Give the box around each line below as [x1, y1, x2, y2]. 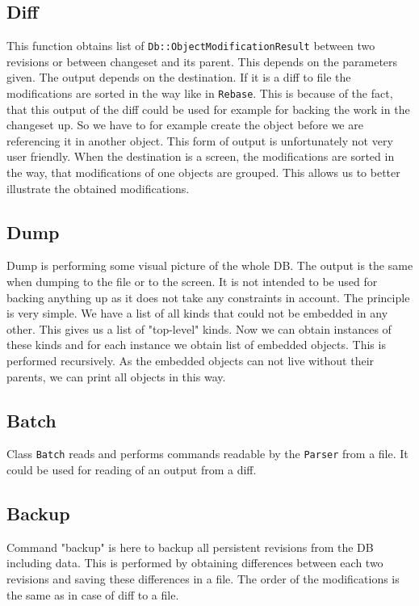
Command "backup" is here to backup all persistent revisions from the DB [6, 538, 374, 555]
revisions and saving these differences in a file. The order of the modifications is [6, 570, 400, 587]
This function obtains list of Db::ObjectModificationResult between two [6, 37, 375, 54]
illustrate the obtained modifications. [6, 179, 190, 196]
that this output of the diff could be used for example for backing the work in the [6, 100, 410, 117]
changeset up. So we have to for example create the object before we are [6, 116, 363, 133]
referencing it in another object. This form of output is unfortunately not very [6, 132, 393, 149]
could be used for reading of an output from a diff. [6, 461, 257, 478]
